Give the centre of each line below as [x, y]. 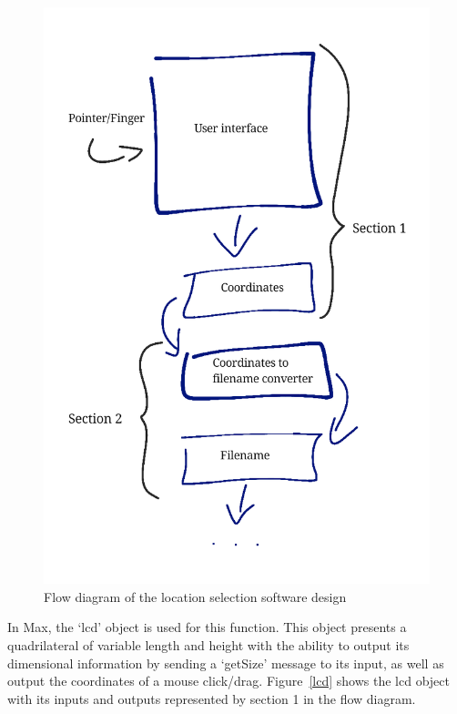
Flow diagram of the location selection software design [195, 596]
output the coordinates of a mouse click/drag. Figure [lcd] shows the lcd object [228, 681]
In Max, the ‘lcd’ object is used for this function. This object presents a [207, 627]
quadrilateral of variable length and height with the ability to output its [208, 644]
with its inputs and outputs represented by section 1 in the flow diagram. [212, 698]
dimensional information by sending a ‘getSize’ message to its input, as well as [226, 663]
